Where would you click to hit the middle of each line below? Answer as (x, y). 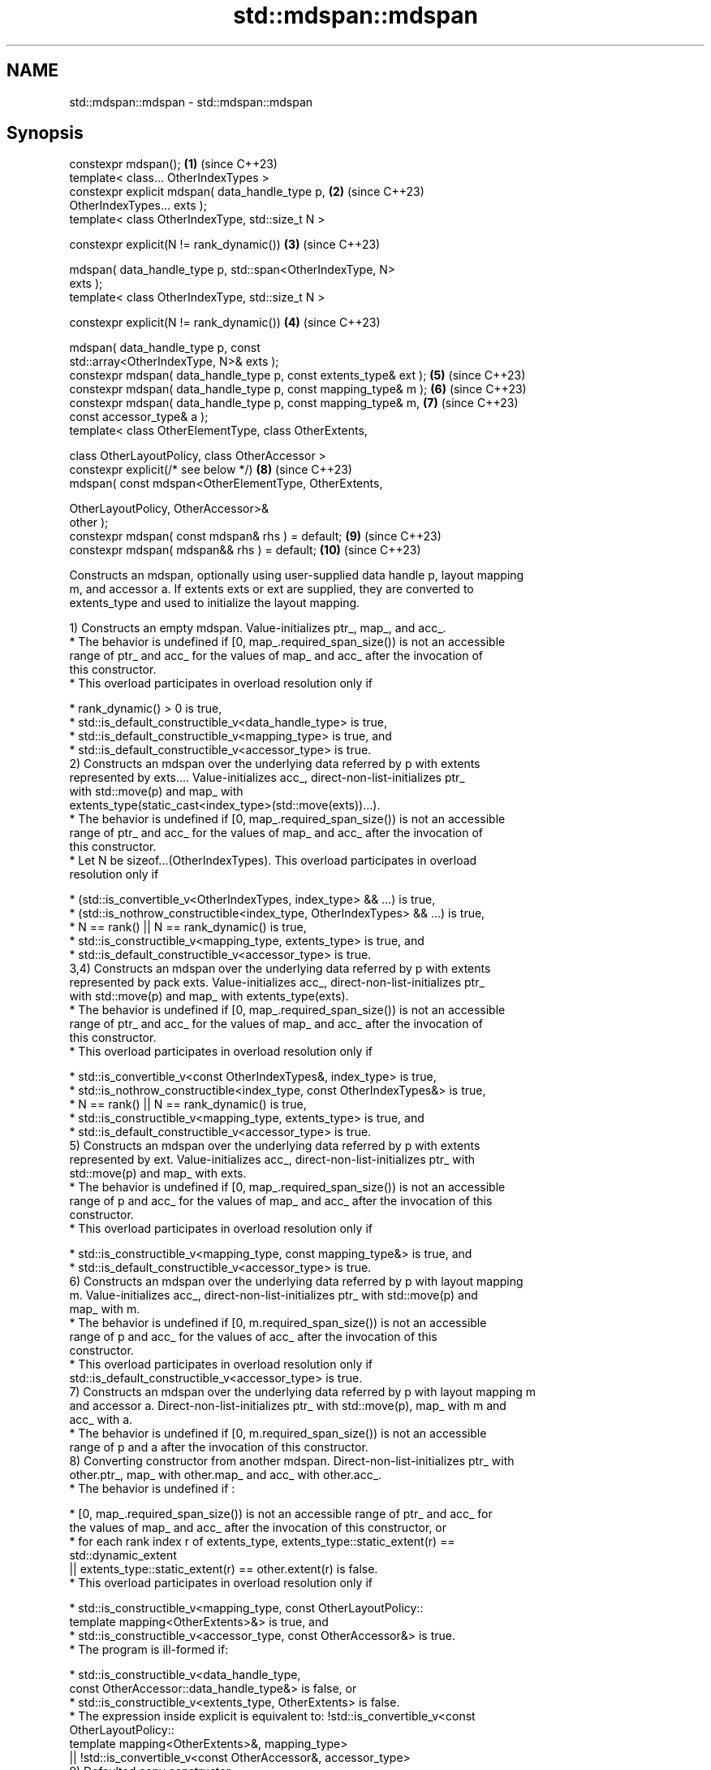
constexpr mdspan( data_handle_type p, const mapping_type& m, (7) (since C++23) (294, 403)
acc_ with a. (101, 1420)
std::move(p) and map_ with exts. (158, 1173)
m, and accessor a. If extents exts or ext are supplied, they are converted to (271, 589)
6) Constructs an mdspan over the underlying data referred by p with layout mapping (296, 1282)
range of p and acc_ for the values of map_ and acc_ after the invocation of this (281, 1201)
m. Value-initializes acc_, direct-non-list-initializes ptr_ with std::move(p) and (274, 1295)
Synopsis (45, 133)
